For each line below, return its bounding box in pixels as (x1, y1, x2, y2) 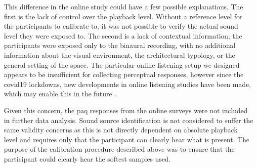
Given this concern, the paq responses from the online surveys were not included (4, 105, 248, 115)
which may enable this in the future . (4, 88, 117, 99)
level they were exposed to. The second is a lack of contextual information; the (4, 30, 242, 41)
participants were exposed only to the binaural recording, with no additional (4, 40, 236, 50)
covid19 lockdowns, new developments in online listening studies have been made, (4, 79, 251, 89)
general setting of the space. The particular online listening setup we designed (4, 59, 240, 70)
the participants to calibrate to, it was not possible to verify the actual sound (4, 21, 238, 31)
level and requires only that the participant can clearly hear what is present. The (4, 134, 250, 144)
